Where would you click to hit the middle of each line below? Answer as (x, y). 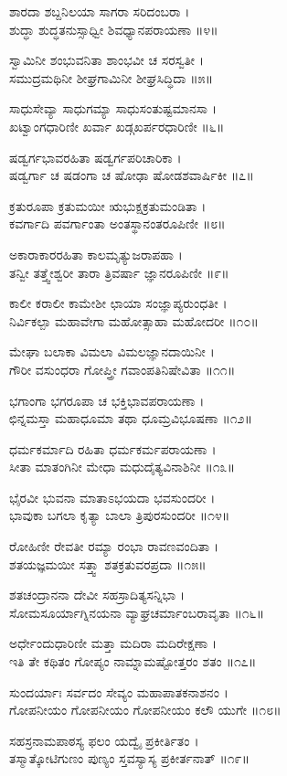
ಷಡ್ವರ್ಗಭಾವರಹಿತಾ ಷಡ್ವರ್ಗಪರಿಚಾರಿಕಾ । (96, 157)
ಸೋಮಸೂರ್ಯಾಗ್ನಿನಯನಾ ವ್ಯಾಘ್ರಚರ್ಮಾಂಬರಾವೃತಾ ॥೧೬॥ (137, 612)
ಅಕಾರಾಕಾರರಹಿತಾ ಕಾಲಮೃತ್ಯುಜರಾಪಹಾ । (96, 254)
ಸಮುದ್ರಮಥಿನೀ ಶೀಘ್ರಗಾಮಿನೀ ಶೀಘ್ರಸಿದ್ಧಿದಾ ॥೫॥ (111, 77)
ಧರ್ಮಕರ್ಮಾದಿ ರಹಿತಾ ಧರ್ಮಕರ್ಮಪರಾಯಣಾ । (113, 448)
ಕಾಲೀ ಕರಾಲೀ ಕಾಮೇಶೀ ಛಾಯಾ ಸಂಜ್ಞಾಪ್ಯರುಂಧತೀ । (118, 303)
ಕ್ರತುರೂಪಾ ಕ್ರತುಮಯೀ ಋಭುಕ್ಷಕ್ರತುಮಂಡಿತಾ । (108, 205)
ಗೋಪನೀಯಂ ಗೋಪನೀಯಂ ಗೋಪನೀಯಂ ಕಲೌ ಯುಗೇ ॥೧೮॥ (145, 710)
